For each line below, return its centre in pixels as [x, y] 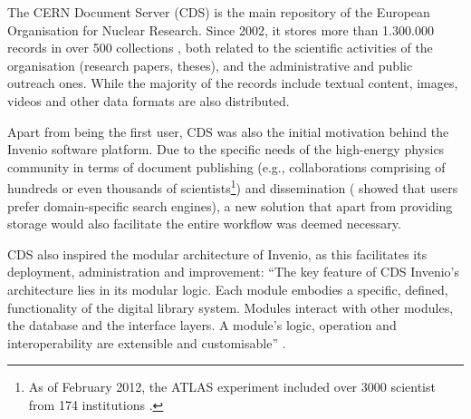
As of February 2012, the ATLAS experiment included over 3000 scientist [232, 387]
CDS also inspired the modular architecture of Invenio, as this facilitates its [217, 253]
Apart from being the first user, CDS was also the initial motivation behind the [228, 131]
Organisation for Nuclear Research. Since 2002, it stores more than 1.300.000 [221, 29]
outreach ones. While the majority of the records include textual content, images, [233, 83]
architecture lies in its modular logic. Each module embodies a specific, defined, [228, 289]
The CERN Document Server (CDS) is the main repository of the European [219, 12]
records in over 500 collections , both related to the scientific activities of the [220, 48]
